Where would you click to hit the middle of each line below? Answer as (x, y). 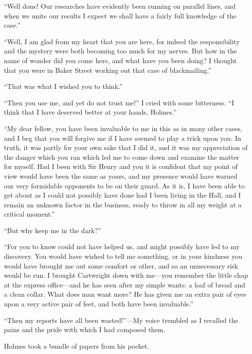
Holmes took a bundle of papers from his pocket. (77, 346)
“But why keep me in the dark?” (53, 230)
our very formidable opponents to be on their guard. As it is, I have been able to (124, 185)
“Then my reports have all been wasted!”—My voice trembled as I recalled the (121, 320)
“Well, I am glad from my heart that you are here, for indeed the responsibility (122, 41)
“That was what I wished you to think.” (63, 86)
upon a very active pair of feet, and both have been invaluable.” (99, 304)
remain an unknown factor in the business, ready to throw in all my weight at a (123, 204)
